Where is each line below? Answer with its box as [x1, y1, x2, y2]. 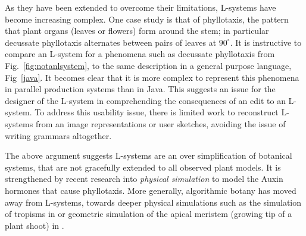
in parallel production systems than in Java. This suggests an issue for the [5, 83, 276, 95]
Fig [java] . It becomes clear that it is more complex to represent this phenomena [5, 71, 299, 83]
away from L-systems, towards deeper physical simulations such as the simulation [5, 196, 302, 208]
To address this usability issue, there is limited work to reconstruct [35, 106, 279, 118]
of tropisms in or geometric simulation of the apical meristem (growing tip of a [5, 207, 292, 220]
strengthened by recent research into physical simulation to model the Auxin [5, 172, 283, 185]
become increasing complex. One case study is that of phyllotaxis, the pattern [5, 12, 289, 25]
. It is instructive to [230, 36, 302, 48]
